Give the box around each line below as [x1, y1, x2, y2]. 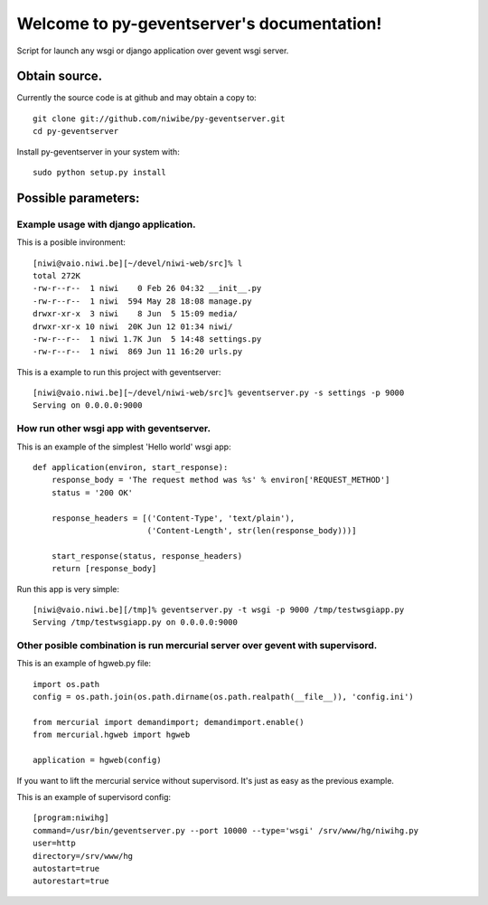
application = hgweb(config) [33, 755, 162, 766]
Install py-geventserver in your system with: [16, 146, 180, 157]
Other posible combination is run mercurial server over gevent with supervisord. [16, 639, 378, 652]
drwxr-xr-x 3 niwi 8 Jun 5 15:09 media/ [33, 308, 239, 319]
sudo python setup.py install [33, 167, 167, 178]
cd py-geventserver [33, 127, 119, 137]
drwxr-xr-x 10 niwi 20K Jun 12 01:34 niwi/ [33, 321, 234, 332]
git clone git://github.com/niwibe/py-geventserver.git [33, 113, 286, 124]
